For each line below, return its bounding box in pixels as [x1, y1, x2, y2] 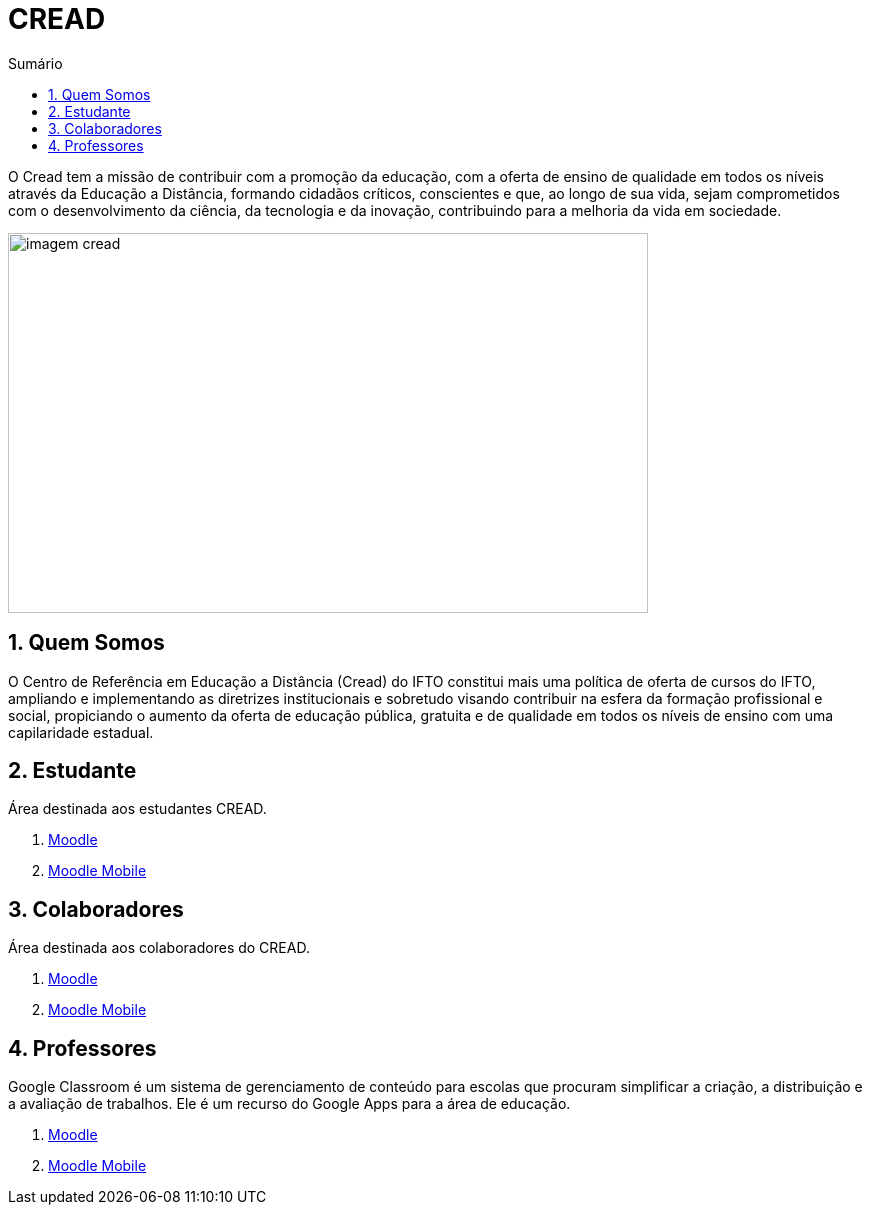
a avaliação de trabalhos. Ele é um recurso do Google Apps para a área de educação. [8, 1095, 571, 1113]
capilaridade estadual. [8, 723, 154, 741]
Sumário [8, 54, 63, 72]
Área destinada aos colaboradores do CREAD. [8, 939, 310, 957]
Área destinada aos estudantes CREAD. [8, 800, 267, 818]
